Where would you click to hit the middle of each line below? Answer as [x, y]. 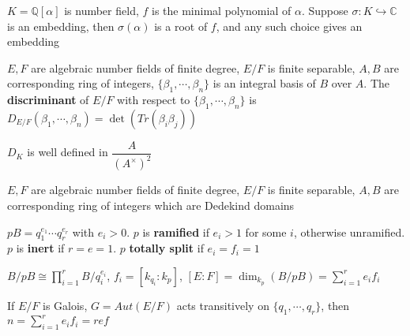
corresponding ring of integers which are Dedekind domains [151, 205]
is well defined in [68, 152]
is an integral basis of [264, 83]
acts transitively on [223, 305]
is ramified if [176, 231]
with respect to [154, 100]
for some [266, 231]
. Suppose [325, 10]
